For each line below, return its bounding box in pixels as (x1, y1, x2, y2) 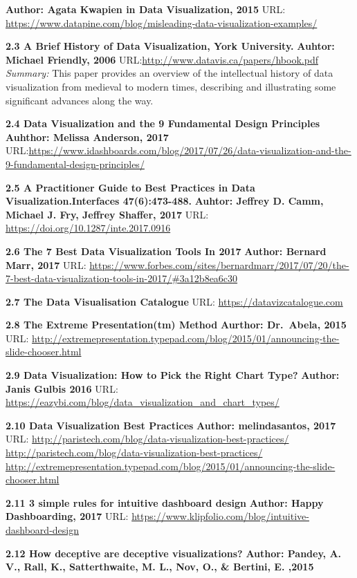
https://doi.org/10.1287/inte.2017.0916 (6, 221, 171, 235)
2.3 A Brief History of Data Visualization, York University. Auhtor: (6, 39, 335, 53)
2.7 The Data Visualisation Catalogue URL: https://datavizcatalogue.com (6, 294, 343, 308)
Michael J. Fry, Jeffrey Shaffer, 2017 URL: (6, 207, 209, 221)
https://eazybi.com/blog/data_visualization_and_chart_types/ (6, 395, 280, 409)
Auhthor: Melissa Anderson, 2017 (6, 129, 169, 144)
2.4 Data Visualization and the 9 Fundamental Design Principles (6, 116, 320, 131)
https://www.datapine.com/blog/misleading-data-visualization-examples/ (6, 15, 318, 30)
